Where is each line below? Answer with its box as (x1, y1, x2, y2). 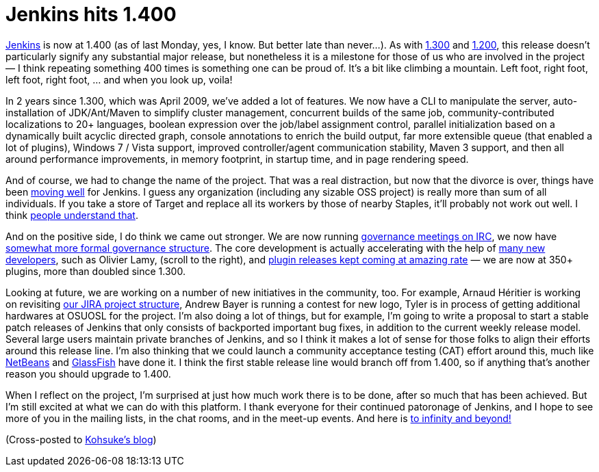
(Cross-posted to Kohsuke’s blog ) (5, 433, 157, 445)
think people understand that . (5, 209, 138, 221)
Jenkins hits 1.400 (5, 3, 177, 26)
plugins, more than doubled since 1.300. (5, 265, 186, 277)
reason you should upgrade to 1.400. (5, 367, 171, 380)
